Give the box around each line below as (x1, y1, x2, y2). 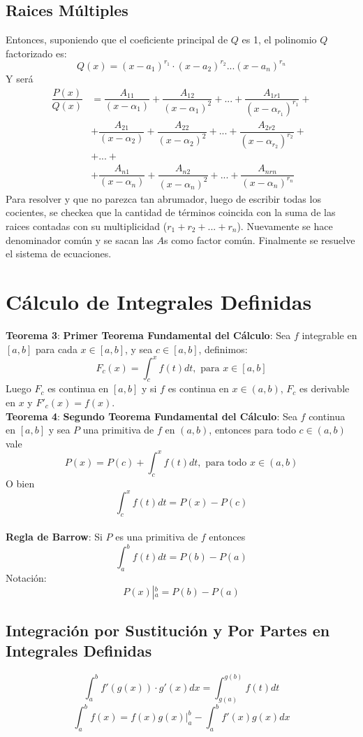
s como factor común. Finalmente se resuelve (163, 232, 355, 247)
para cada (35, 341, 77, 356)
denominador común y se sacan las (6, 232, 154, 247)
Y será (6, 71, 34, 85)
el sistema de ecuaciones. (6, 246, 112, 261)
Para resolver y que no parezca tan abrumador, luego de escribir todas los (6, 191, 321, 206)
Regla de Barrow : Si (6, 529, 103, 544)
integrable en (302, 327, 357, 342)
